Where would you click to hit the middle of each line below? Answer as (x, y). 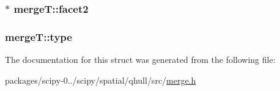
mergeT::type (39, 36)
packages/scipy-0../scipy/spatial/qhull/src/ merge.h (101, 80)
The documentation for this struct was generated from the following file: (140, 60)
